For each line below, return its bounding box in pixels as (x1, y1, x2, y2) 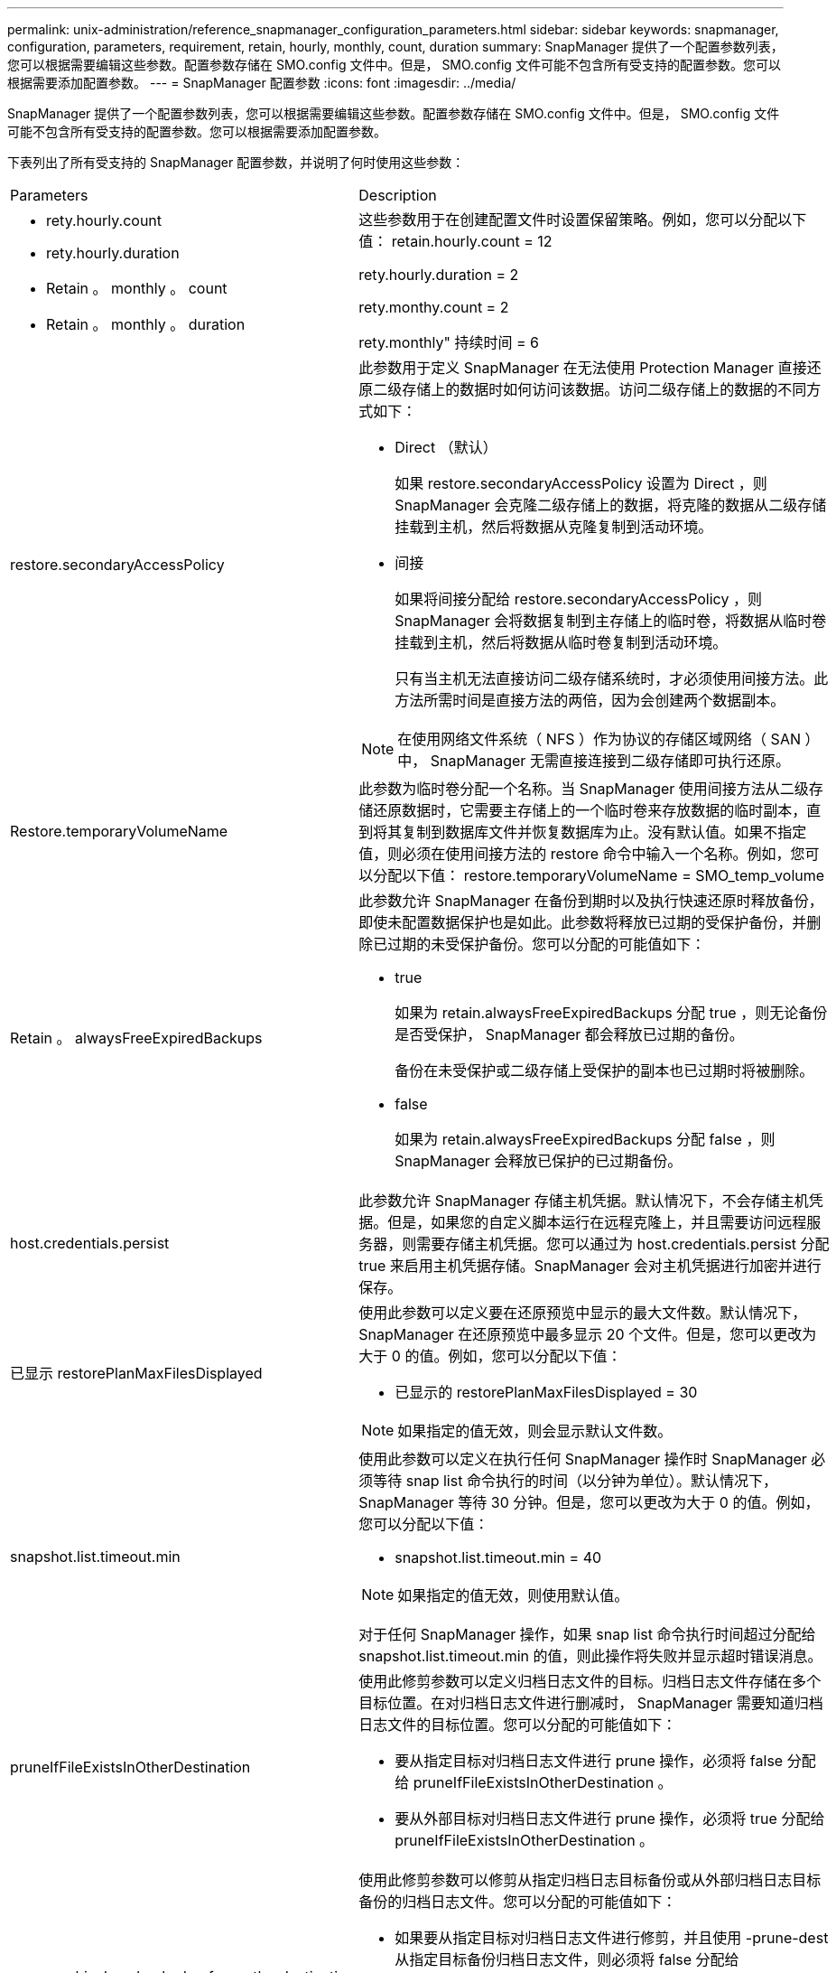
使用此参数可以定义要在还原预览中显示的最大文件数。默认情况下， (358, 1304, 807, 1322)
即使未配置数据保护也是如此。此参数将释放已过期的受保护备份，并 (358, 913, 807, 931)
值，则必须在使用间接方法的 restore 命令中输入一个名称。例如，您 (358, 845, 805, 863)
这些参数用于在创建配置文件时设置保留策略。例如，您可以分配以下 (358, 210, 807, 229)
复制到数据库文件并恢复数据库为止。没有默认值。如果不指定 (402, 823, 807, 841)
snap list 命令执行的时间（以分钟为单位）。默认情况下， (405, 1472, 777, 1490)
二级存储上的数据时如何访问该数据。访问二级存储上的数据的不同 (373, 380, 807, 398)
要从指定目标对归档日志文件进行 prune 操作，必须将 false (395, 1752, 784, 1770)
